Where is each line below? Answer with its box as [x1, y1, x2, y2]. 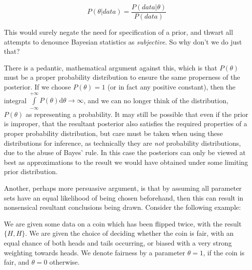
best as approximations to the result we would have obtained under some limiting [4, 157, 248, 167]
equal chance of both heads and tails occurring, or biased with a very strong [4, 237, 232, 247]
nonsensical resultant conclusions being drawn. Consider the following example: [4, 202, 241, 212]
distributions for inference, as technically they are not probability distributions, [4, 137, 241, 148]
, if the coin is [203, 247, 245, 257]
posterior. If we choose [4, 82, 71, 92]
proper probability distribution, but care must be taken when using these [4, 128, 223, 138]
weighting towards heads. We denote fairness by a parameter [4, 247, 186, 257]
